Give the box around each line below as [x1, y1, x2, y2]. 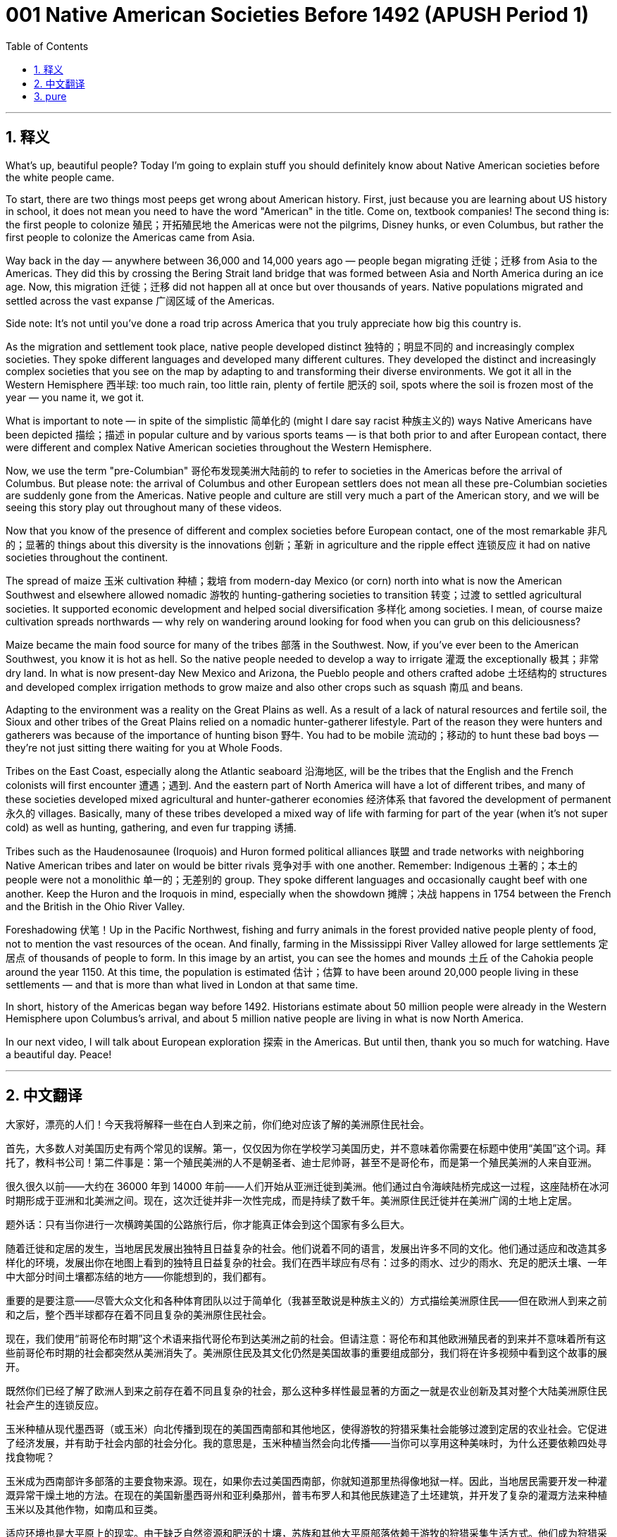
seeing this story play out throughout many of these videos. [6, 501, 282, 513]
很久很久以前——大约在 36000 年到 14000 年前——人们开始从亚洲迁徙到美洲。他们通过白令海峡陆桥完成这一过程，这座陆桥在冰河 [6, 1180, 609, 1193]
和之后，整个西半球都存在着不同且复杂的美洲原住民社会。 [6, 1309, 272, 1321]
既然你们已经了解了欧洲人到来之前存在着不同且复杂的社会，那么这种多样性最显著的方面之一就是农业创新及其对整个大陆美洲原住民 [6, 1385, 607, 1397]
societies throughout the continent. [6, 551, 168, 563]
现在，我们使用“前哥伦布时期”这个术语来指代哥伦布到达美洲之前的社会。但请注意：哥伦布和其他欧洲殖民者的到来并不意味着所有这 [6, 1333, 606, 1345]
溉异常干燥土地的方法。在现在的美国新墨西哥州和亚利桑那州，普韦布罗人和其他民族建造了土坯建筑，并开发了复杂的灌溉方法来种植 [6, 1489, 607, 1502]
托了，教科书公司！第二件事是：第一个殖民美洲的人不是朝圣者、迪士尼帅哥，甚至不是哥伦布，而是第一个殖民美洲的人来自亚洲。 [6, 1156, 597, 1169]
